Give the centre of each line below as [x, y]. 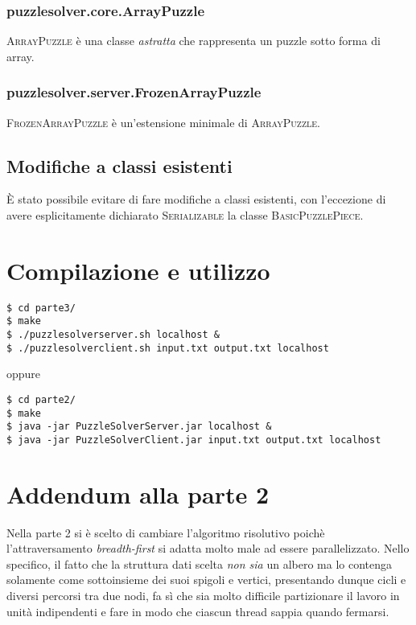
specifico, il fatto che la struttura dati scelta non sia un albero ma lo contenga [200, 563]
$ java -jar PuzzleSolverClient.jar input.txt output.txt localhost [194, 440]
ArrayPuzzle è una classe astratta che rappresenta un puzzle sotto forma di [194, 41]
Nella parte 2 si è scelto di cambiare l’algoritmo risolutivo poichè [166, 532]
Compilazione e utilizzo [138, 270]
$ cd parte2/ [41, 399]
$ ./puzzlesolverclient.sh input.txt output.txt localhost [168, 348]
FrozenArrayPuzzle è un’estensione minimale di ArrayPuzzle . [164, 122]
